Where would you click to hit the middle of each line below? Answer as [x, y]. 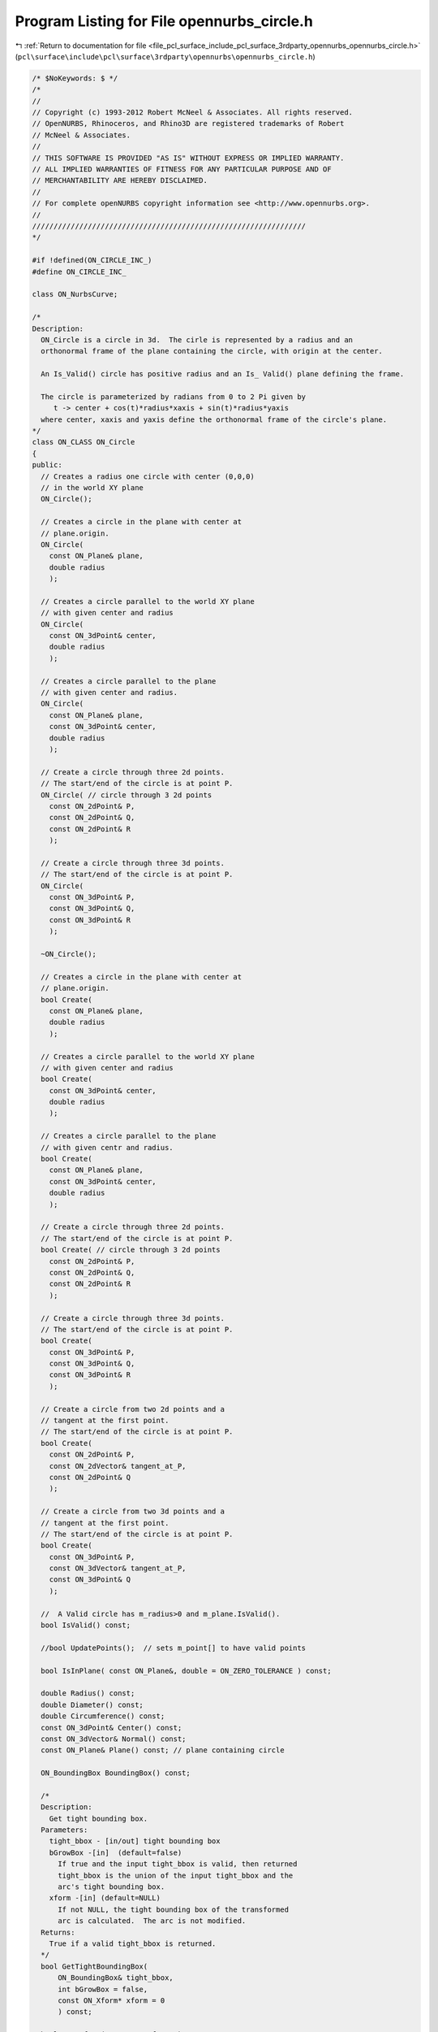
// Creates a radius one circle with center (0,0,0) [148, 476]
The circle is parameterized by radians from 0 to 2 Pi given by [174, 397]
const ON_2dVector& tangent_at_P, [118, 1466]
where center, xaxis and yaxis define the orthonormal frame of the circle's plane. [214, 419]
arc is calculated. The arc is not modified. [152, 1921]
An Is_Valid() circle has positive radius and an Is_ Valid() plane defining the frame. [223, 374]
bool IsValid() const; [86, 1625]
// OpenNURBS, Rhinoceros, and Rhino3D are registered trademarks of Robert [188, 124]
